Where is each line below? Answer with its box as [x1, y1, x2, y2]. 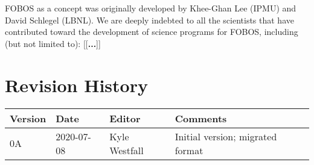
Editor [109, 111, 141, 125]
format [175, 143, 203, 157]
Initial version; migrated [175, 129, 277, 143]
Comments [175, 111, 227, 125]
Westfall [109, 143, 144, 157]
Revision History [5, 72, 148, 97]
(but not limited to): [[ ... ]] [5, 37, 101, 49]
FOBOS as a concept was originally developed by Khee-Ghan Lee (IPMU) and [5, 2, 296, 14]
